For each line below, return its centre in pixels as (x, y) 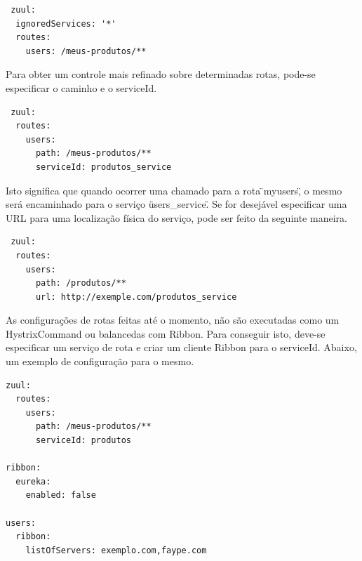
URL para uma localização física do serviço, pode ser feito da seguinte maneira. (176, 217)
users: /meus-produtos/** (86, 51)
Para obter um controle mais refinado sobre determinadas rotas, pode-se (161, 74)
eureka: (33, 481)
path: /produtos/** (81, 283)
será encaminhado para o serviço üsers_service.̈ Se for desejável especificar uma (176, 204)
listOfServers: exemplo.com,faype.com (116, 550)
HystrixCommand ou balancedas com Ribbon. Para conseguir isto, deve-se (166, 333)
